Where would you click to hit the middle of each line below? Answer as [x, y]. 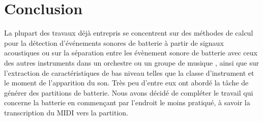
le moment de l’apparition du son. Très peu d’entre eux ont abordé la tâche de [126, 83]
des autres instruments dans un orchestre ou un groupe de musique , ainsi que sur [132, 62]
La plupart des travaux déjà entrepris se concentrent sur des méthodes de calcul [129, 33]
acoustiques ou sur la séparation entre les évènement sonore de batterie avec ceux [131, 53]
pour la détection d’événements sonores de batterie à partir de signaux [114, 42]
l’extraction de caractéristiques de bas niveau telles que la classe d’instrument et [129, 72]
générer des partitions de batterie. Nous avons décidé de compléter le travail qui [129, 92]
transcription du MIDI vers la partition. [66, 112]
